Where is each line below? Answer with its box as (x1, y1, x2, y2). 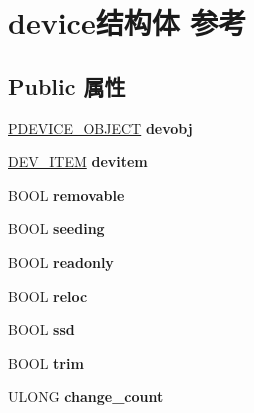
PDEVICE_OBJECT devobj (8, 117, 193, 138)
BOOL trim (8, 352, 84, 373)
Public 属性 (8, 70, 126, 101)
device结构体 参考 (8, 2, 247, 43)
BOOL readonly (8, 251, 114, 272)
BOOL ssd (8, 319, 75, 340)
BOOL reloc (8, 285, 88, 306)
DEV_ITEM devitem (8, 151, 148, 172)
